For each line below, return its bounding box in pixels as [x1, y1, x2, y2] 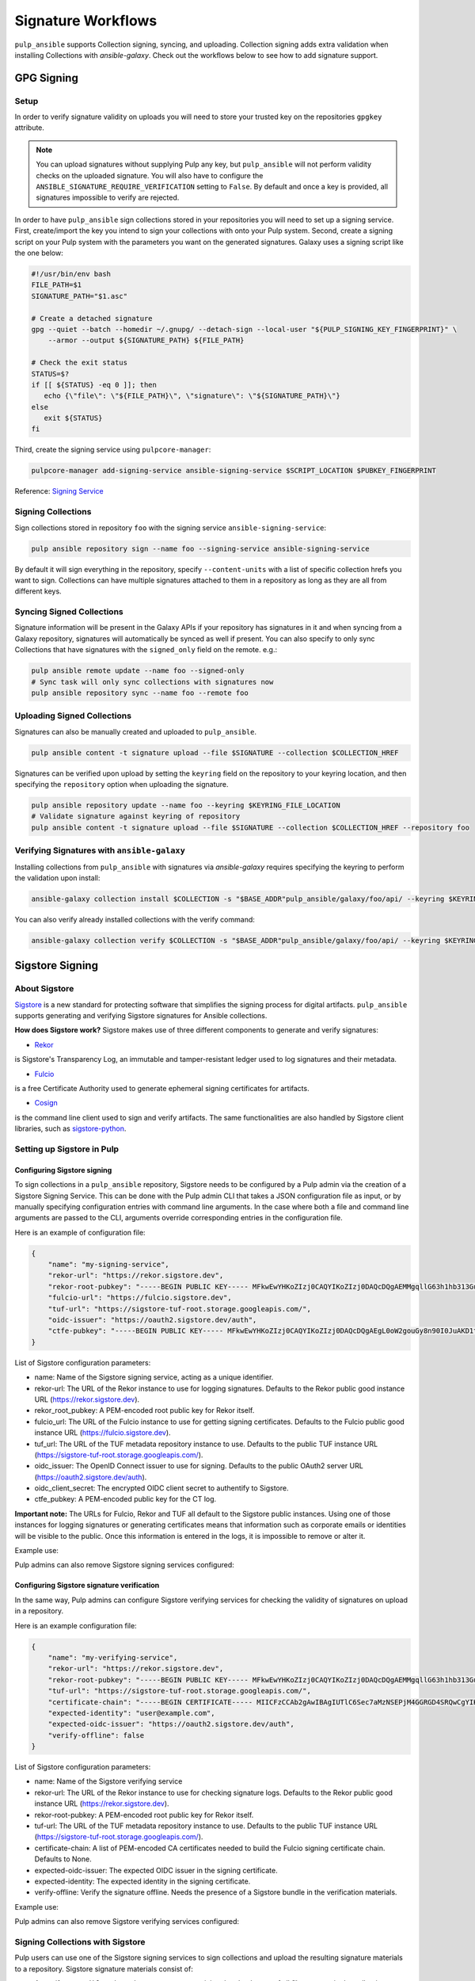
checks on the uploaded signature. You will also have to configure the [36, 170, 264, 180]
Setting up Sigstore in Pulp [14, 1143, 119, 1155]
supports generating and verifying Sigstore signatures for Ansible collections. [14, 1011, 268, 1021]
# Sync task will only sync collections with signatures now [31, 678, 274, 686]
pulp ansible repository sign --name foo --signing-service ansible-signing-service [31, 544, 370, 553]
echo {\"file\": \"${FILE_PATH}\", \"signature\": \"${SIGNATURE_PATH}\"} [44, 391, 340, 400]
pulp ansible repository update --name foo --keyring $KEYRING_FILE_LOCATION [31, 801, 340, 810]
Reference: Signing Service [14, 487, 104, 496]
